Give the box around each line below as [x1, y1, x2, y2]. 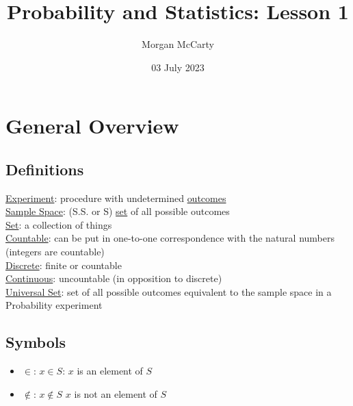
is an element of [77, 364, 143, 378]
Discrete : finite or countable [5, 257, 122, 272]
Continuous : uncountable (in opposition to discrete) [5, 271, 222, 286]
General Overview [5, 112, 179, 140]
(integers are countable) [5, 244, 105, 259]
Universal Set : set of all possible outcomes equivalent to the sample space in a [5, 284, 332, 299]
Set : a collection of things [5, 217, 112, 231]
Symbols [5, 331, 66, 353]
